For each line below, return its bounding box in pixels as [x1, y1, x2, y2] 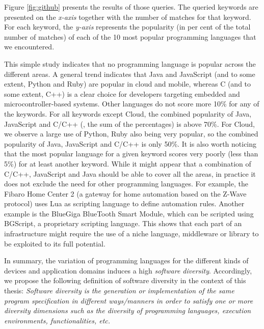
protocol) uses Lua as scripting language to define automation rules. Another [4, 198, 245, 209]
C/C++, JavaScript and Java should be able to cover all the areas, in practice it [4, 168, 256, 179]
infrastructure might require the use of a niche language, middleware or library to [4, 228, 259, 239]
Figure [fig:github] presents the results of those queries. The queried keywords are [4, 2, 258, 12]
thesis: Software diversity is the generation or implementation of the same [4, 285, 234, 296]
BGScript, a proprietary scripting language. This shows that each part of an [4, 218, 242, 229]
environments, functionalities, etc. [4, 315, 111, 325]
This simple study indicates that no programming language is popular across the [4, 58, 256, 69]
